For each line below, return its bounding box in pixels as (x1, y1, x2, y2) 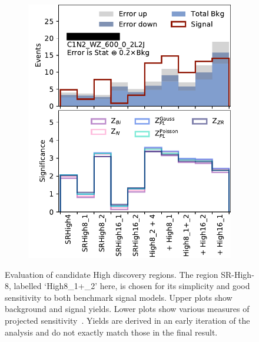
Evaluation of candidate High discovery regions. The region (5, 268, 218, 280)
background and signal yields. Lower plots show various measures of (5, 303, 250, 315)
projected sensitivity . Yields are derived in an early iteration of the (5, 314, 250, 326)
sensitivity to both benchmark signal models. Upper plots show (5, 291, 233, 303)
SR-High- (221, 268, 254, 280)
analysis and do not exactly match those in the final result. (5, 326, 218, 338)
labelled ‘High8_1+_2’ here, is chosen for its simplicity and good (14, 280, 250, 292)
